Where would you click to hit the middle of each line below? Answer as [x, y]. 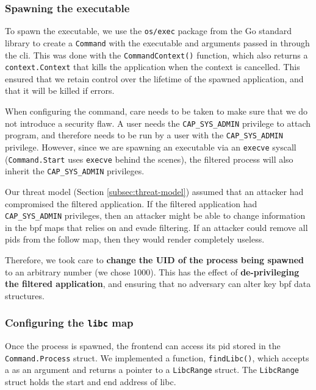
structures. [25, 295]
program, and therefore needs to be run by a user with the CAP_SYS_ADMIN [144, 135]
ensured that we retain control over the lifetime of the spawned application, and [154, 78]
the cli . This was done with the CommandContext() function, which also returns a [156, 55]
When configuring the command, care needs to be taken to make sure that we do [156, 111]
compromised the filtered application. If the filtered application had [131, 203]
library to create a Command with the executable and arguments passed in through [157, 42]
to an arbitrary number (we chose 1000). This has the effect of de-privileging [152, 271]
